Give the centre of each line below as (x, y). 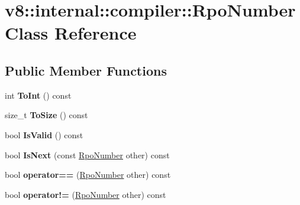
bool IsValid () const (44, 134)
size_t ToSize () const (46, 115)
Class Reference (71, 33)
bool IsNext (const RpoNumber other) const (87, 154)
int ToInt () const (38, 95)
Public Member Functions (86, 70)
